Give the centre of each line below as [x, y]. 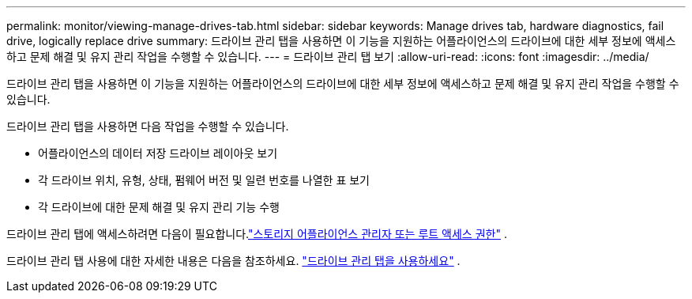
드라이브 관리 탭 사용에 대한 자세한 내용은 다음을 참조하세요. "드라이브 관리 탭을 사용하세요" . [233, 261]
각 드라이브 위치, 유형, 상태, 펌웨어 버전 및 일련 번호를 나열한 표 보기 [204, 180]
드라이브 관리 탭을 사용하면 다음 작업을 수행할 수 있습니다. [148, 126]
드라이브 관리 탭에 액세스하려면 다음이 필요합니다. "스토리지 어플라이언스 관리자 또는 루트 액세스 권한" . [257, 234]
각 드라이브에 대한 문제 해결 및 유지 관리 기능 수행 [159, 207]
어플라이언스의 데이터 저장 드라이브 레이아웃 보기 [158, 153]
